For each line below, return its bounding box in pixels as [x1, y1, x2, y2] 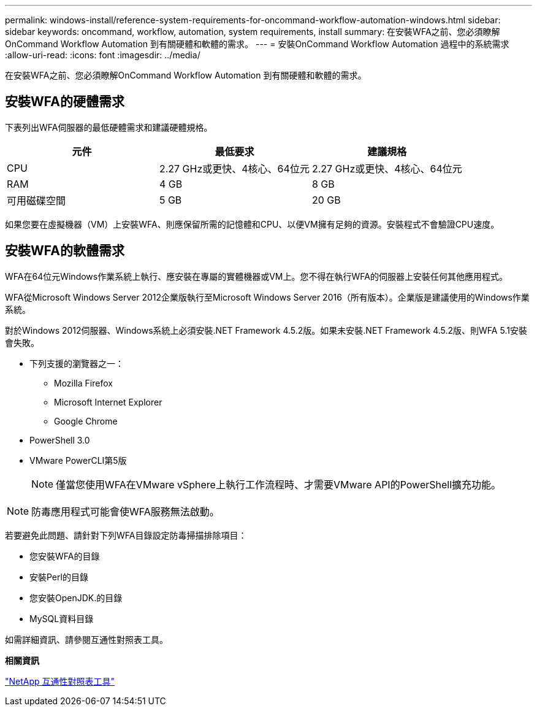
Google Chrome [54, 415, 118, 426]
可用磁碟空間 [7, 194, 66, 207]
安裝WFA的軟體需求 [5, 243, 124, 259]
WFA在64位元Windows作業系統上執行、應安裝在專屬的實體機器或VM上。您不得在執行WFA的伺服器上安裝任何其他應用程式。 [5, 271, 508, 282]
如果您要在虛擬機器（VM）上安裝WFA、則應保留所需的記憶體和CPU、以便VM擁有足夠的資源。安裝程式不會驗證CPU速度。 [5, 218, 500, 229]
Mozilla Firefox [54, 377, 113, 388]
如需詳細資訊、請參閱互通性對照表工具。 [5, 634, 168, 645]
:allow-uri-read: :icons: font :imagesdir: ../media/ [5, 50, 200, 60]
